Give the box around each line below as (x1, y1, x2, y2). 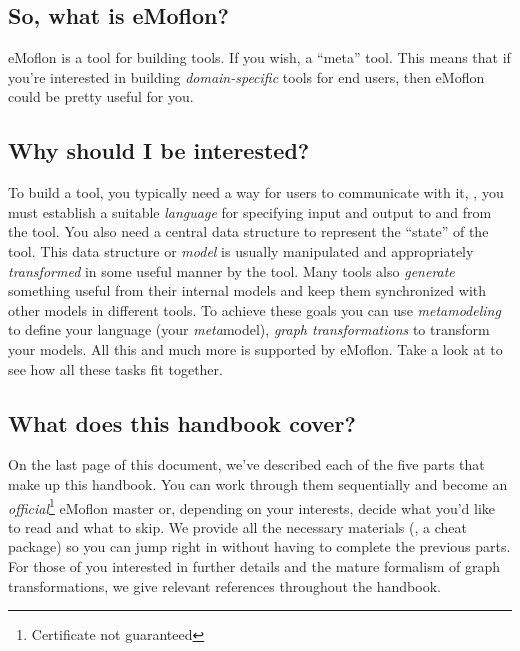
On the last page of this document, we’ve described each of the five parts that (8, 454, 485, 475)
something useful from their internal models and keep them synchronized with (8, 280, 487, 301)
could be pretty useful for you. (8, 86, 194, 107)
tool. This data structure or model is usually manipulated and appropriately (8, 240, 474, 261)
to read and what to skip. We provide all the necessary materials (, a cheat (8, 516, 467, 537)
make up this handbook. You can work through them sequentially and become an (8, 473, 508, 494)
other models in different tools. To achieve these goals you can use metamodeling (8, 299, 501, 320)
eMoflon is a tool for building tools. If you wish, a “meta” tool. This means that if (8, 47, 511, 68)
